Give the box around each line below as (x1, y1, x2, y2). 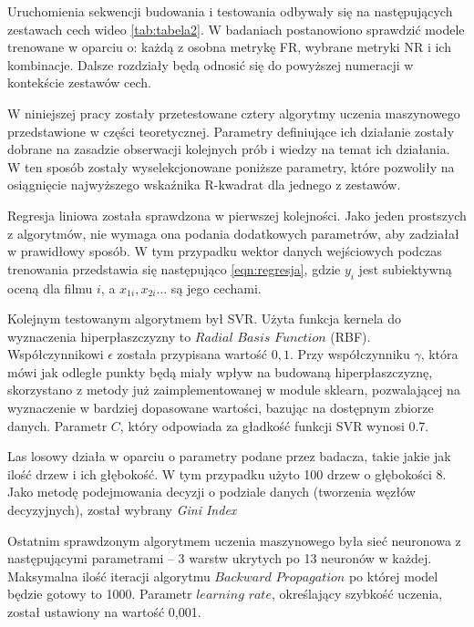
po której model (348, 566, 438, 585)
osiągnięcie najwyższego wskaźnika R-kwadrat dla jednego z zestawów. (7, 175, 401, 194)
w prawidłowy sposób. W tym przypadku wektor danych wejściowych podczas (7, 242, 442, 261)
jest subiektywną (358, 259, 452, 278)
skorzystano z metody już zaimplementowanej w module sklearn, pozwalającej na (7, 380, 460, 399)
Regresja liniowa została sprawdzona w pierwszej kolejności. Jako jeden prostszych (7, 205, 467, 224)
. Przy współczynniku (289, 344, 410, 364)
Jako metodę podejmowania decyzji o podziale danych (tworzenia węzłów (7, 482, 416, 501)
